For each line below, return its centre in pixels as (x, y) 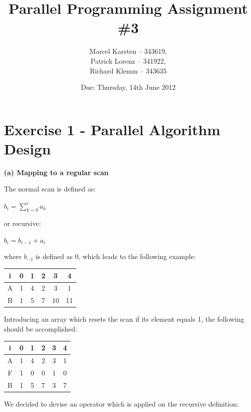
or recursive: (22, 223)
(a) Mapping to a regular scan (56, 172)
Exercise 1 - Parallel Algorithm (112, 129)
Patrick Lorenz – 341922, (128, 60)
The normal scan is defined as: (50, 189)
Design (28, 148)
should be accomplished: (41, 328)
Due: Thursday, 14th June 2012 (128, 87)
